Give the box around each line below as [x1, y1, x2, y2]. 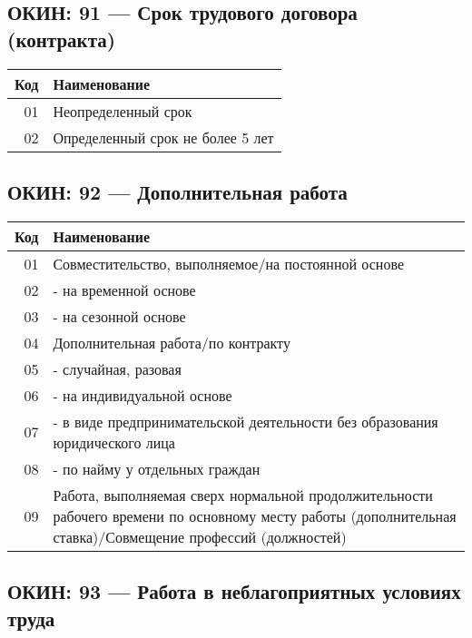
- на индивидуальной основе [53, 384, 232, 406]
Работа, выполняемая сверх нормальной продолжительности [53, 484, 433, 505]
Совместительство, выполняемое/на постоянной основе [53, 252, 404, 274]
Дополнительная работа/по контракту [53, 331, 290, 353]
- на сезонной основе [53, 305, 186, 327]
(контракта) [7, 25, 116, 53]
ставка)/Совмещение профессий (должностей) [53, 525, 347, 547]
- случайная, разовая [53, 358, 182, 379]
